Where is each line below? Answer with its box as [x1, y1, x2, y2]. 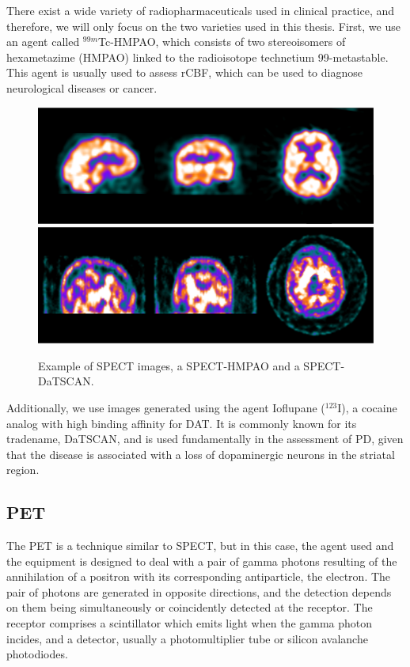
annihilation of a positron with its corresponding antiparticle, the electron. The [6, 568, 391, 585]
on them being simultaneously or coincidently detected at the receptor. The [6, 599, 373, 616]
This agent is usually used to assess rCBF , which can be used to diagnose [6, 64, 363, 81]
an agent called [6, 33, 80, 50]
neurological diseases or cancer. [6, 79, 158, 96]
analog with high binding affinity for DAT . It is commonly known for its [6, 415, 357, 431]
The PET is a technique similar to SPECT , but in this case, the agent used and [6, 537, 394, 554]
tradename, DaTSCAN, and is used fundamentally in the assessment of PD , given [6, 430, 404, 447]
